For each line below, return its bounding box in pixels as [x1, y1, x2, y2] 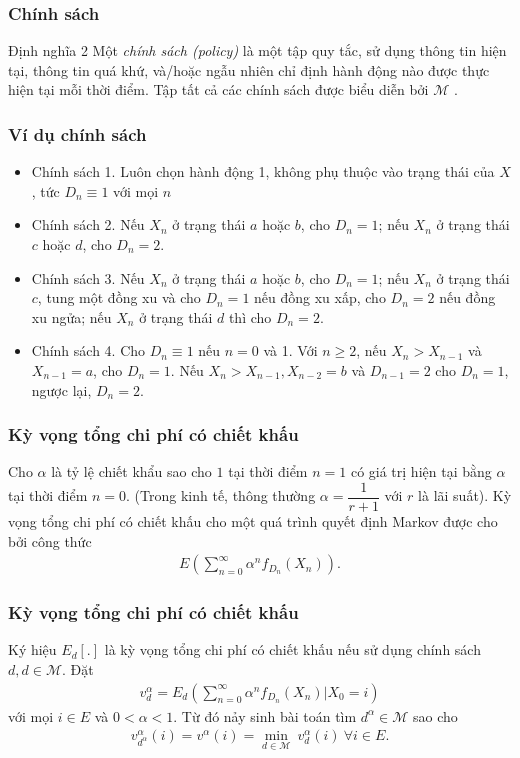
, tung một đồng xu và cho [37, 287, 201, 308]
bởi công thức [8, 530, 92, 551]
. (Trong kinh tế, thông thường [126, 485, 316, 506]
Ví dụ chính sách [8, 121, 147, 146]
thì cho [228, 306, 272, 327]
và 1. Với [263, 340, 318, 361]
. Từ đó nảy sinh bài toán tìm [173, 705, 357, 726]
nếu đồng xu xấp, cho [254, 287, 386, 308]
